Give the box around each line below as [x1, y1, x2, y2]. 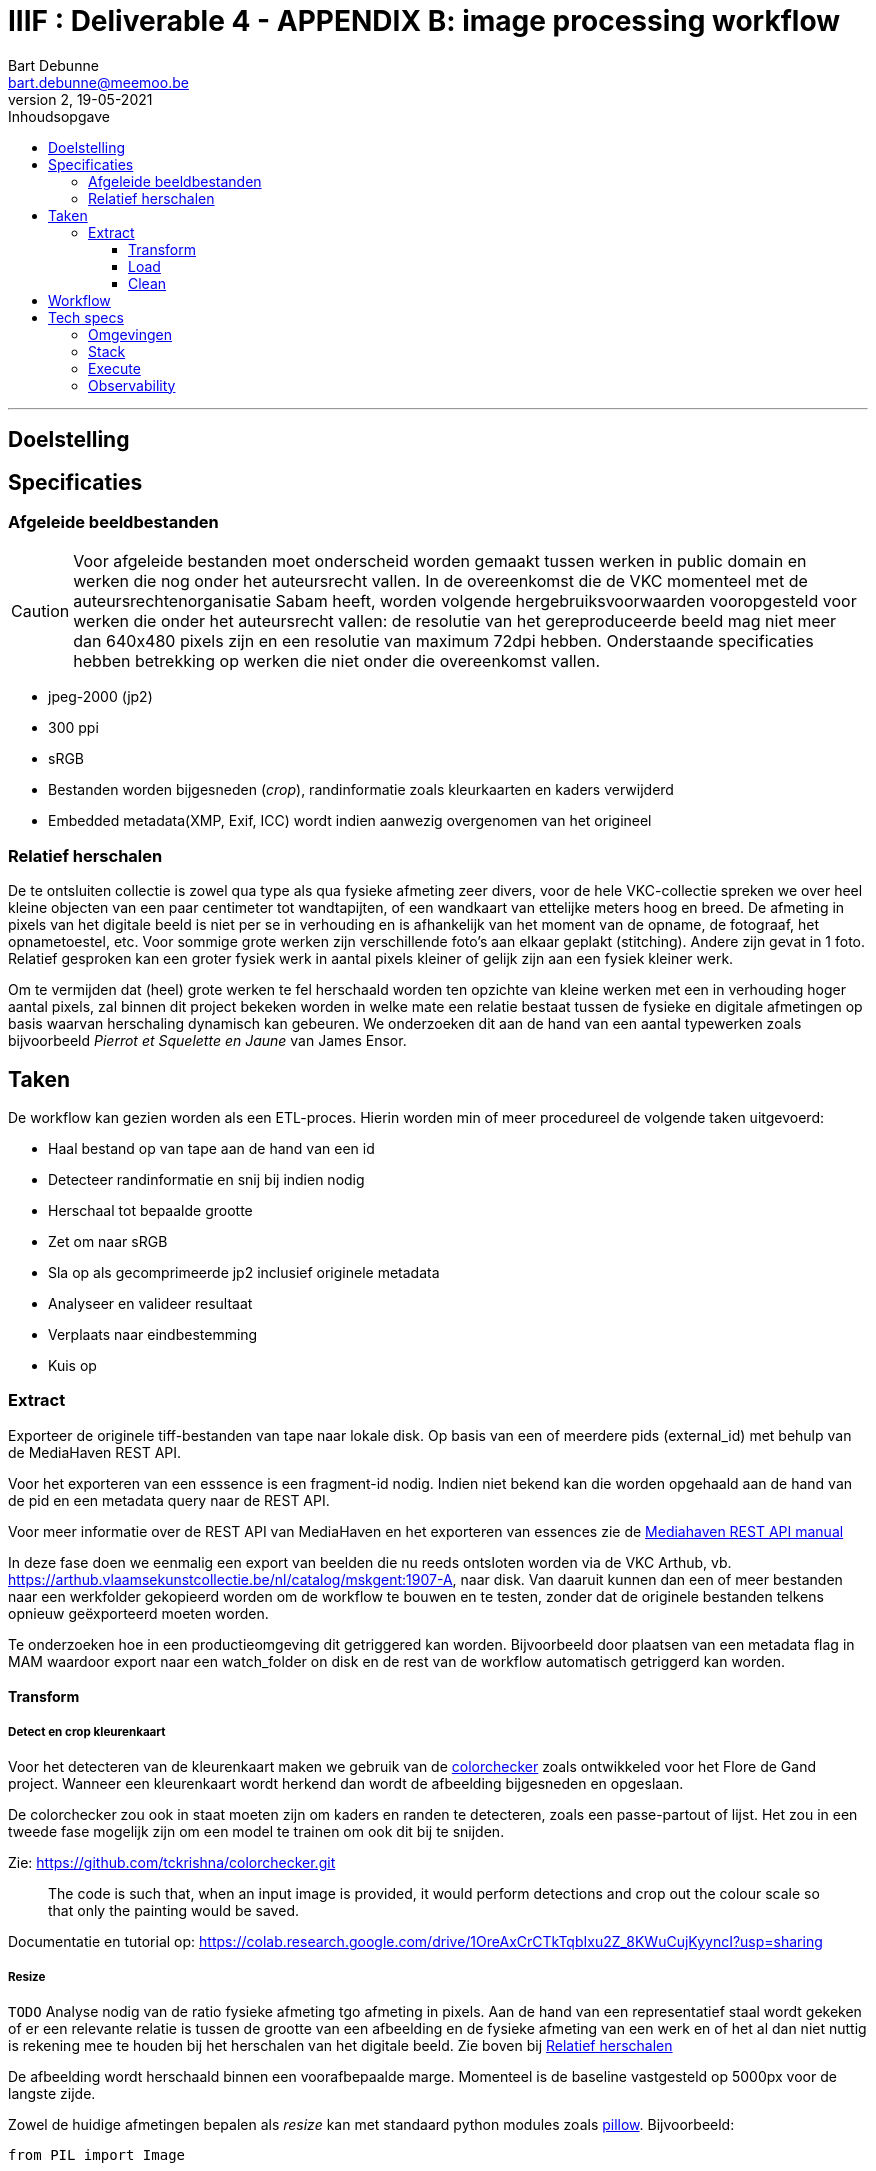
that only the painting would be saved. [48, 1902, 299, 1920]
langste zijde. [8, 2084, 96, 2102]
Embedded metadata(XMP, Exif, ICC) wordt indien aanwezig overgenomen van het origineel [48, 812, 652, 830]
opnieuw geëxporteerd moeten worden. [8, 1604, 269, 1622]
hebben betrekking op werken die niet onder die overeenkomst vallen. [73, 651, 601, 672]
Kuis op [48, 1356, 97, 1374]
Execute [88, 359, 141, 377]
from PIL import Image [8, 2146, 186, 2163]
